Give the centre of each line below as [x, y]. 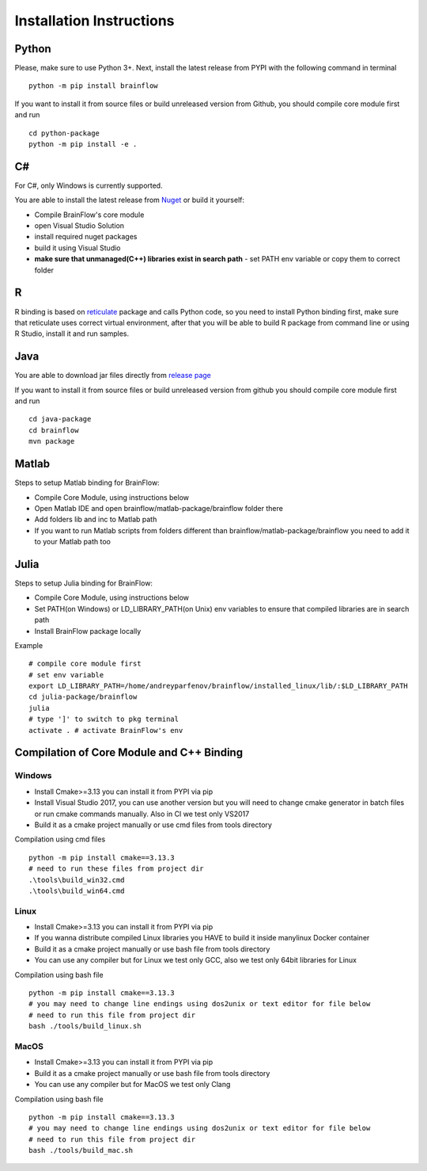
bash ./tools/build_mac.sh [81, 1150]
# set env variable [66, 675]
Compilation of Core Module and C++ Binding [129, 753]
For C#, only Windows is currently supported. [89, 185]
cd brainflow [54, 430]
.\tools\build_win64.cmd [77, 891]
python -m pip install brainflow [93, 86]
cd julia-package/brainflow [83, 697]
